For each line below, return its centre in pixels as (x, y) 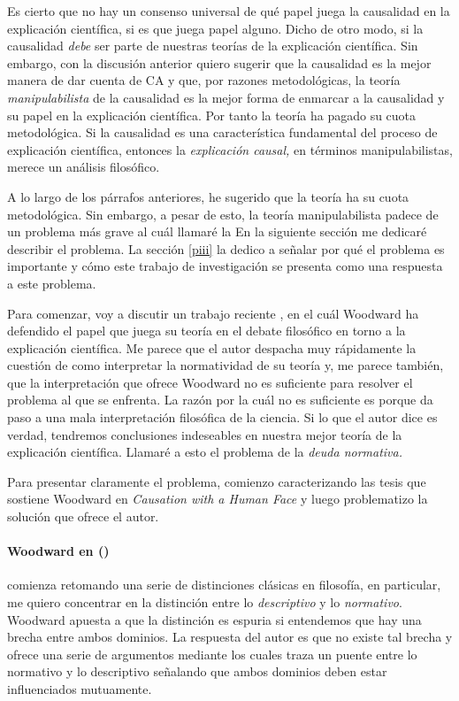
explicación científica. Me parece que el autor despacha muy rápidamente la (212, 347)
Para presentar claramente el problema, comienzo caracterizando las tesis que (217, 481)
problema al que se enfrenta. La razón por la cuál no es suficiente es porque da (220, 400)
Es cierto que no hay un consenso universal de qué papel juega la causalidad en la (229, 11)
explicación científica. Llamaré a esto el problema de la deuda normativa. (205, 452)
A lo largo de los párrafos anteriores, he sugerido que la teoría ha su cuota (208, 196)
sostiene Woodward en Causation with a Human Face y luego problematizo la (218, 499)
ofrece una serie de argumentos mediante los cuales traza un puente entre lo (212, 654)
